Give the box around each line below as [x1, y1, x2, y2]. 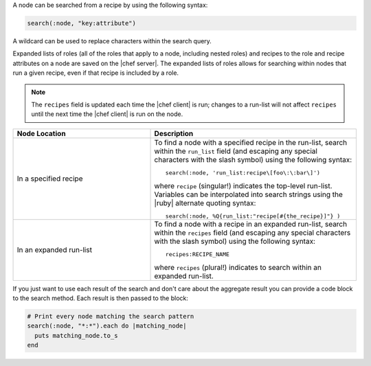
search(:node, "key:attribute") [27, 19, 137, 27]
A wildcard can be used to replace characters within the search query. [12, 36, 212, 45]
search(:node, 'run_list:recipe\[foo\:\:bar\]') [165, 169, 321, 176]
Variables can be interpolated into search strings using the [154, 190, 344, 199]
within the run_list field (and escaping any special [154, 146, 317, 156]
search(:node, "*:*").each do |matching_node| [27, 322, 187, 330]
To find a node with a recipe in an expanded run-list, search [154, 219, 347, 229]
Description [154, 128, 194, 138]
